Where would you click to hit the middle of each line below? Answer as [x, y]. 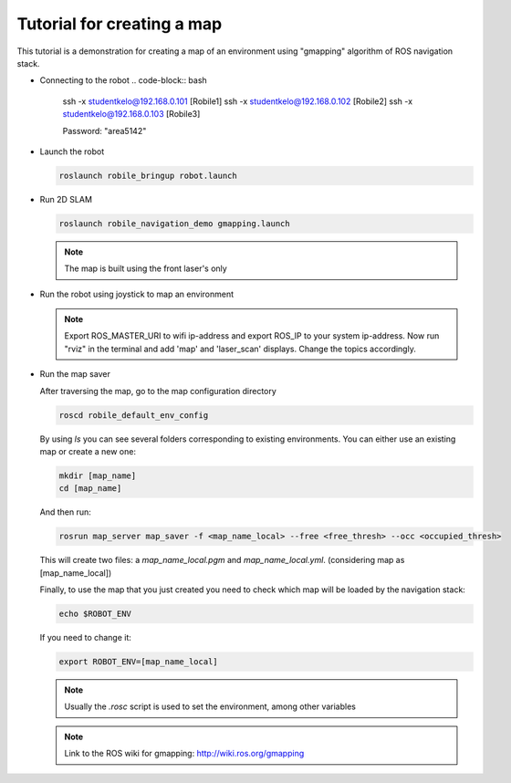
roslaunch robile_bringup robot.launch [148, 175]
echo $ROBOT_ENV [95, 614]
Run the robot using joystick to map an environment [137, 294]
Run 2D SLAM [66, 199]
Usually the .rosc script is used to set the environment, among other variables [210, 706]
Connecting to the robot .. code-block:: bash [123, 80]
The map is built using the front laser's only [146, 268]
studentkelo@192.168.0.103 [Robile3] [131, 114]
